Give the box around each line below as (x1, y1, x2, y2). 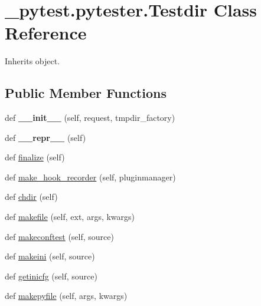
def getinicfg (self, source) (5, 269, 97, 282)
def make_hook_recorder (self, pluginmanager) (5, 170, 176, 183)
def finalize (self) (5, 151, 65, 163)
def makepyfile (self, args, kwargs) (5, 289, 128, 302)
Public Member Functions (5, 84, 167, 102)
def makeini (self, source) (5, 250, 95, 262)
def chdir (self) (5, 190, 58, 203)
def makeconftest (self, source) (5, 230, 114, 242)
